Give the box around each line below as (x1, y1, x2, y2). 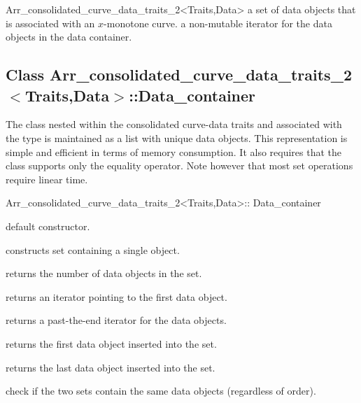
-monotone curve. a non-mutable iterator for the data (104, 15, 332, 30)
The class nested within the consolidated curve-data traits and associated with (6, 117, 342, 132)
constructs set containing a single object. (6, 242, 180, 257)
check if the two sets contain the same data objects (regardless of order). (6, 383, 316, 398)
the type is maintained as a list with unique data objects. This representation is (6, 130, 348, 145)
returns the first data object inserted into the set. (6, 336, 217, 351)
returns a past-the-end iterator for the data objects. (6, 313, 227, 327)
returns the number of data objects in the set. (6, 266, 202, 281)
